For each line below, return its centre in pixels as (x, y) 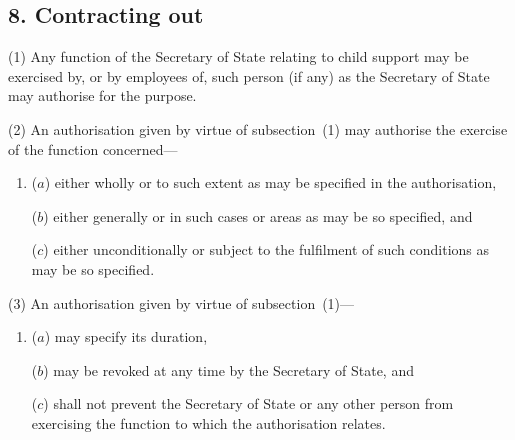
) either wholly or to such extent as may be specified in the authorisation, (270, 182)
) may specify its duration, (126, 336)
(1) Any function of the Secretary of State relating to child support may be (238, 56)
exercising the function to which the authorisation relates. (208, 422)
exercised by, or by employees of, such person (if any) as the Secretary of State (249, 75)
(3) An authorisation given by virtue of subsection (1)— (181, 302)
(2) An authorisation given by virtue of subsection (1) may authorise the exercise (258, 128)
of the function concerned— (93, 148)
